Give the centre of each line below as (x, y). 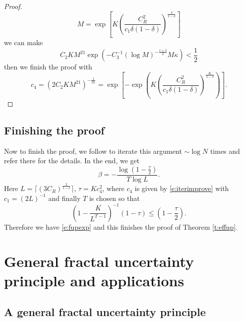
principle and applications (94, 280)
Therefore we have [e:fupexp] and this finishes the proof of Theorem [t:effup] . (121, 226)
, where (113, 188)
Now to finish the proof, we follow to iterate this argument (93, 151)
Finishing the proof (54, 130)
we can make (24, 42)
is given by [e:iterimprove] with (182, 188)
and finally (64, 198)
